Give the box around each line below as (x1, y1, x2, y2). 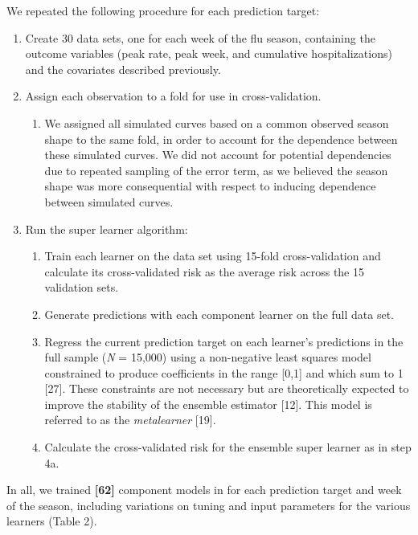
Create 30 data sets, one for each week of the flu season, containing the (25, 29, 375, 46)
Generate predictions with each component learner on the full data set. (44, 305, 394, 322)
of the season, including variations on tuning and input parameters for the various (6, 496, 411, 513)
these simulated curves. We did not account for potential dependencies (44, 146, 391, 163)
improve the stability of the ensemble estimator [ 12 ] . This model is (44, 395, 372, 412)
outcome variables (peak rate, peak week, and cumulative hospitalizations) (25, 45, 392, 62)
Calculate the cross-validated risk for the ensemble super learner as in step (44, 439, 412, 455)
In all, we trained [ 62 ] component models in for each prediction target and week (6, 481, 402, 498)
